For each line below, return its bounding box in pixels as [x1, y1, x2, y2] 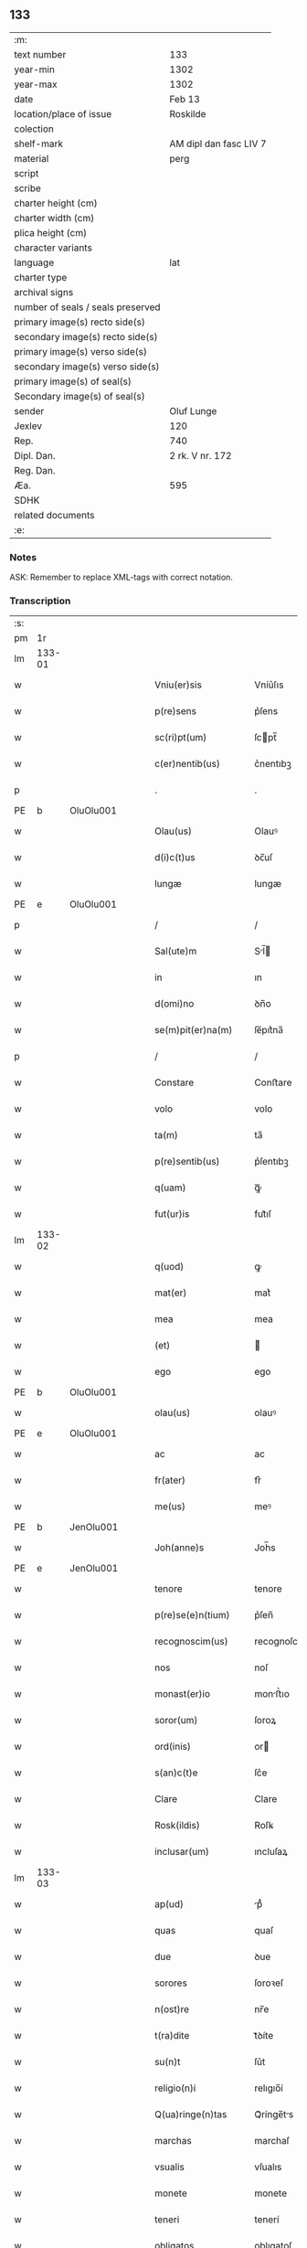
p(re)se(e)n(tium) [153, 1609, 230, 1622]
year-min [14, 63, 55, 76]
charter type [14, 271, 68, 283]
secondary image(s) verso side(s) [14, 360, 160, 373]
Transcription [9, 594, 71, 607]
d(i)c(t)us [153, 851, 196, 864]
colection [14, 123, 55, 135]
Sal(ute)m [153, 945, 197, 958]
